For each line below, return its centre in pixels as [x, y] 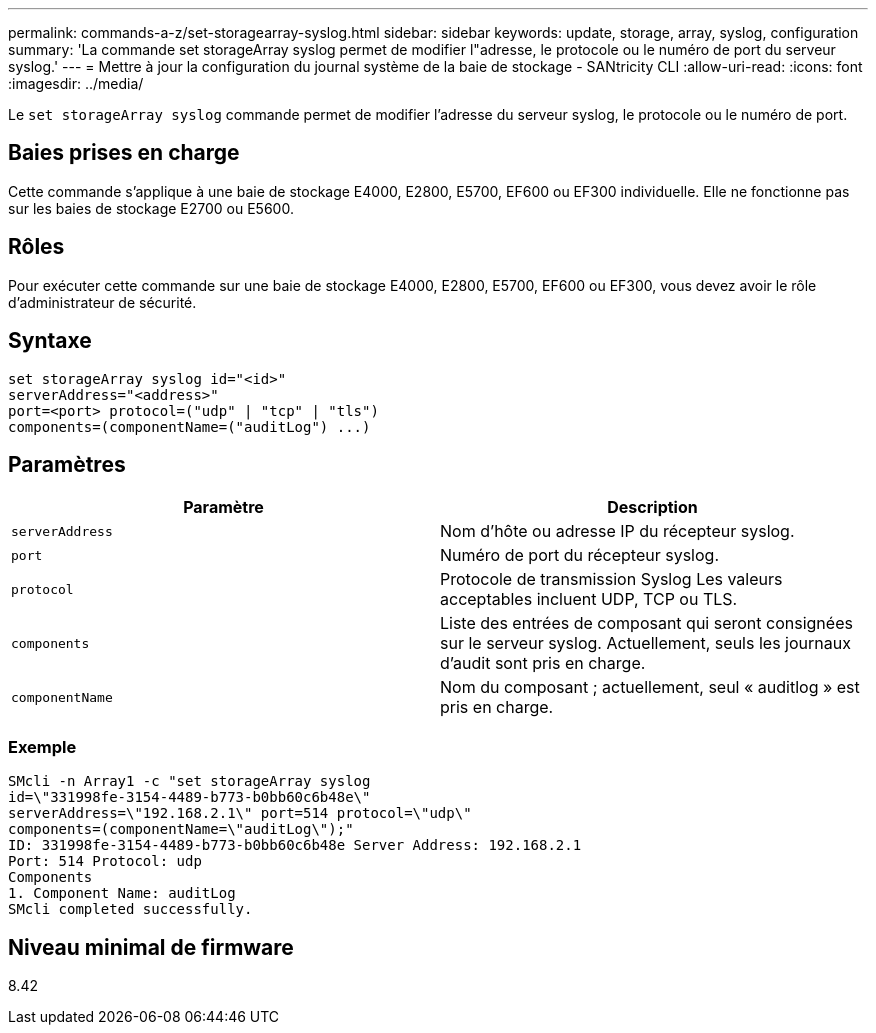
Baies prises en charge [124, 153]
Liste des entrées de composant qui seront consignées [646, 623]
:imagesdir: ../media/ [76, 83]
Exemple [42, 746]
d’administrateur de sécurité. [102, 302]
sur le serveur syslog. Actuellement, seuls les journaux [645, 643]
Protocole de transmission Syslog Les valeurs [611, 579]
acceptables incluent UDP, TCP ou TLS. [589, 599]
